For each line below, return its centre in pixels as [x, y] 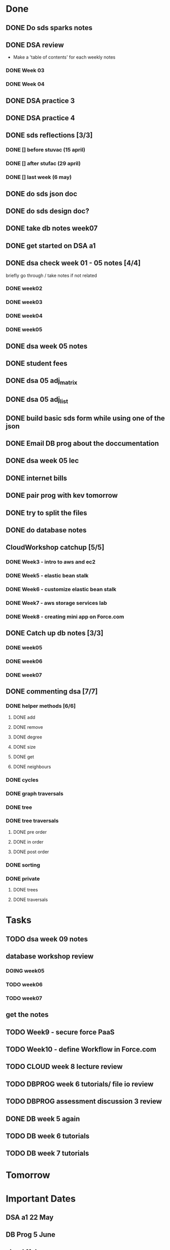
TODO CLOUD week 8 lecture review [64, 1067]
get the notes [27, 1015]
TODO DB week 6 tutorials [48, 1136]
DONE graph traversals [35, 794]
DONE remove [28, 727]
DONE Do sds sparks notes [49, 28]
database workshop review [50, 956]
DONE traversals [30, 900]
